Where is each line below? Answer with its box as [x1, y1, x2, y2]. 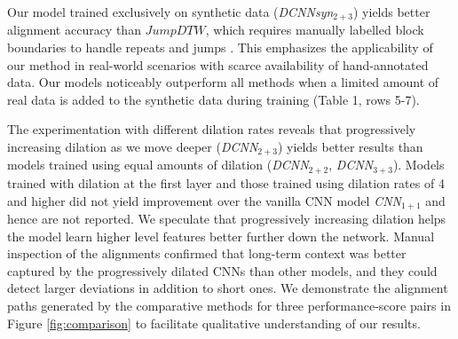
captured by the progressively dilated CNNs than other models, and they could [7, 261, 438, 280]
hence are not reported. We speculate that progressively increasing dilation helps [7, 209, 446, 227]
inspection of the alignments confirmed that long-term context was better [7, 244, 407, 263]
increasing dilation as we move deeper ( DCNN [7, 138, 258, 156]
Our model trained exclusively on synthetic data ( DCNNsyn [7, 3, 334, 20]
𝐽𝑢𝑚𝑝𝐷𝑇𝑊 [145, 25, 206, 38]
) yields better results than [278, 138, 423, 156]
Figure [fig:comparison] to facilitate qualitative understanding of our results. [7, 313, 421, 332]
